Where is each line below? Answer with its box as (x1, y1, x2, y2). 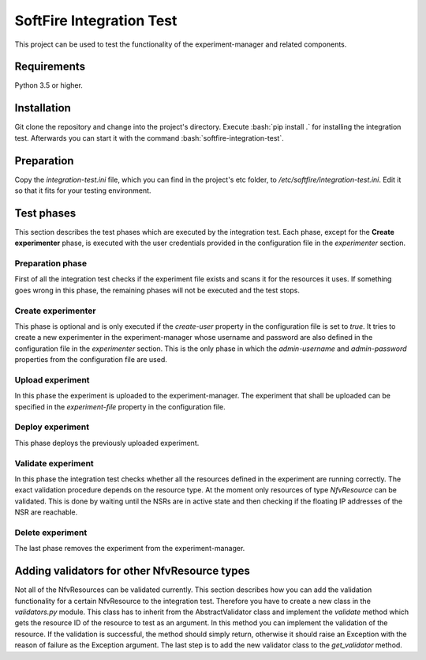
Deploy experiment (14, 421, 90, 432)
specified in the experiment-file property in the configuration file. (14, 402, 226, 411)
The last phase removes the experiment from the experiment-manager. (14, 544, 245, 553)
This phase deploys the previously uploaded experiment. (14, 438, 200, 447)
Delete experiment (14, 526, 88, 537)
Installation (14, 101, 71, 115)
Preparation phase (14, 258, 87, 269)
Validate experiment (14, 458, 94, 469)
